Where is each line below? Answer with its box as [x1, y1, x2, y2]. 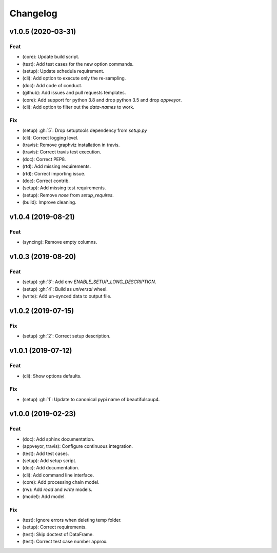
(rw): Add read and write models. [22, 486, 92, 492]
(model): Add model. [22, 493, 66, 500]
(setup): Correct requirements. [22, 524, 87, 530]
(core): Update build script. [22, 54, 80, 60]
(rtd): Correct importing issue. [22, 170, 86, 176]
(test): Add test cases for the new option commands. [22, 61, 134, 67]
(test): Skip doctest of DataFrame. [22, 531, 94, 537]
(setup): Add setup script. [22, 457, 77, 464]
